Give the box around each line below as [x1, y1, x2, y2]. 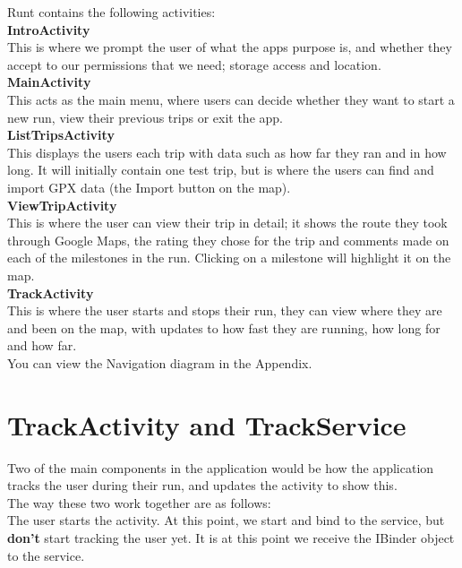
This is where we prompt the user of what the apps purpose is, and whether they [7, 38, 452, 56]
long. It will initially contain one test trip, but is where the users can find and [7, 160, 434, 179]
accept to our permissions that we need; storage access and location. [7, 55, 381, 73]
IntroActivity [7, 20, 90, 39]
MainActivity [7, 73, 91, 91]
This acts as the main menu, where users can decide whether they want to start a [7, 90, 455, 108]
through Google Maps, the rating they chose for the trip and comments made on [7, 230, 449, 249]
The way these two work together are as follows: [7, 493, 271, 512]
